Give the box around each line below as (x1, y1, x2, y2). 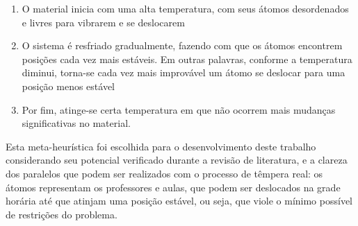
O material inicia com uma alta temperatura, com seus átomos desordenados (22, 1, 349, 15)
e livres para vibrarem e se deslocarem (22, 15, 185, 29)
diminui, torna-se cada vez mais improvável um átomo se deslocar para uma (22, 65, 345, 80)
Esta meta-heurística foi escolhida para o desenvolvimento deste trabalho (6, 139, 316, 153)
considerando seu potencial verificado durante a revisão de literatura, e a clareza (6, 153, 348, 167)
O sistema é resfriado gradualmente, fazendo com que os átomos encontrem (22, 38, 343, 53)
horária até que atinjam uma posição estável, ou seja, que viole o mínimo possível (6, 193, 352, 208)
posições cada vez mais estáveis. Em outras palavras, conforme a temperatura (22, 51, 352, 66)
